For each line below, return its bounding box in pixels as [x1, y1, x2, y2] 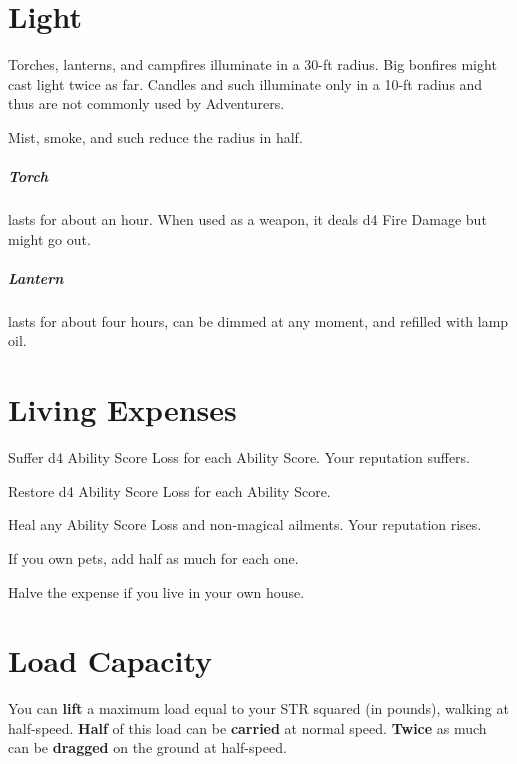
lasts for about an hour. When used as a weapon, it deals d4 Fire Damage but [8, 209, 487, 230]
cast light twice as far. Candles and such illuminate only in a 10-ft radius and [8, 73, 483, 94]
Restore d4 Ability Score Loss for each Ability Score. [8, 480, 331, 501]
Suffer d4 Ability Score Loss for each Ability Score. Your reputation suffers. [8, 447, 471, 468]
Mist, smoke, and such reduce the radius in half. [8, 126, 303, 147]
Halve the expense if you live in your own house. [8, 581, 305, 602]
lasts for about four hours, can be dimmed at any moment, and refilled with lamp [8, 310, 509, 331]
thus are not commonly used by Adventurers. [8, 93, 285, 114]
